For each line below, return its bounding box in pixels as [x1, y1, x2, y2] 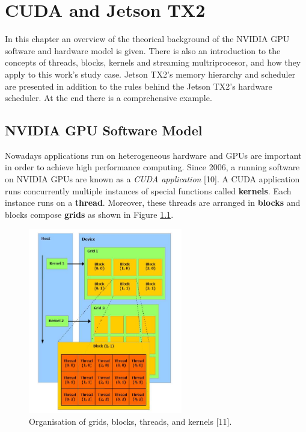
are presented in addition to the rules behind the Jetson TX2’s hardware [5, 79, 272, 92]
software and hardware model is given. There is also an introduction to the [5, 44, 281, 57]
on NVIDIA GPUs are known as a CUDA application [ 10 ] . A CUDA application [5, 173, 300, 185]
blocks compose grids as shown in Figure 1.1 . [5, 208, 174, 220]
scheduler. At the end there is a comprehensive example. [5, 91, 212, 104]
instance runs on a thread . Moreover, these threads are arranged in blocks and [5, 196, 301, 209]
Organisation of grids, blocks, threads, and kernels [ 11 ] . [29, 415, 232, 427]
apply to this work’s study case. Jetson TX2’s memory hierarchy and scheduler [5, 67, 296, 80]
